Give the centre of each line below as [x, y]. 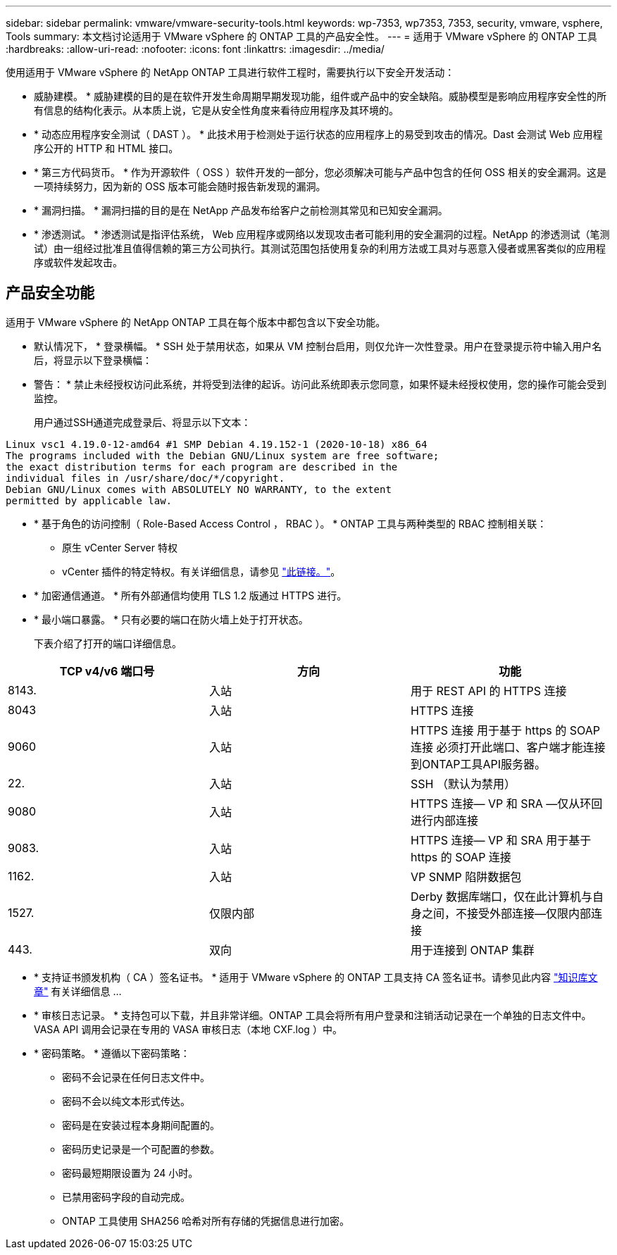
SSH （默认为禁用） [463, 783]
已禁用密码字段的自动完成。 [126, 1197]
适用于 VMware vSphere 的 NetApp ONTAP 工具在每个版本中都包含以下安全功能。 [196, 322]
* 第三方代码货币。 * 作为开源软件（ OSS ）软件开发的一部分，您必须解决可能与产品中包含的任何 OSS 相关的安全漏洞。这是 [320, 172]
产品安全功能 [50, 293]
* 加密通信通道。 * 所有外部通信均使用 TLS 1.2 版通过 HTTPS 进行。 [191, 595]
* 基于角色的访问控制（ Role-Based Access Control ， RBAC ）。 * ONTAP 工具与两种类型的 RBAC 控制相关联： [291, 523]
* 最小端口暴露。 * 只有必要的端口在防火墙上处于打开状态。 [171, 619]
